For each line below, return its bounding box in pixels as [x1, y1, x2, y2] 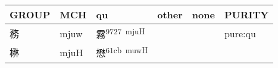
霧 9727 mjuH [96, 25, 145, 41]
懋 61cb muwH [96, 44, 148, 60]
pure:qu [224, 26, 256, 40]
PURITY [224, 8, 269, 21]
